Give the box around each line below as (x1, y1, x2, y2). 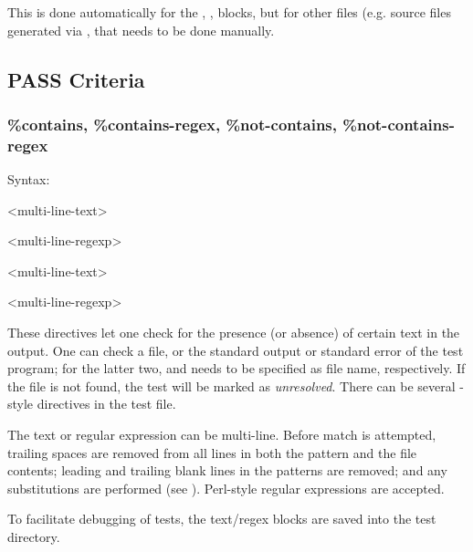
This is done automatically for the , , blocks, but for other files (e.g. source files (7, 3, 451, 21)
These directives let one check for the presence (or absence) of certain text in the (7, 323, 460, 342)
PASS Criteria (7, 65, 145, 93)
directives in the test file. (37, 394, 176, 413)
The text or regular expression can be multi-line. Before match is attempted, (7, 425, 436, 444)
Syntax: (7, 170, 50, 189)
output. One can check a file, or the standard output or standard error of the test (7, 340, 464, 359)
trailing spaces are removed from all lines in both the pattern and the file (7, 443, 417, 462)
